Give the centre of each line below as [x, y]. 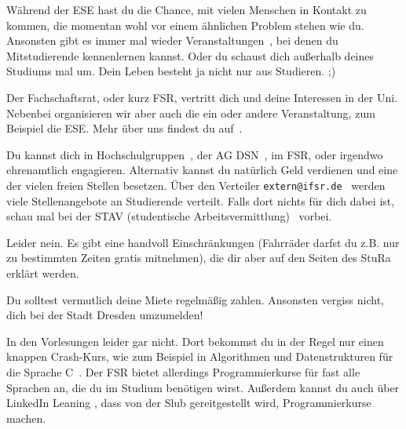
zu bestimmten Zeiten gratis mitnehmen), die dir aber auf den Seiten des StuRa [199, 258]
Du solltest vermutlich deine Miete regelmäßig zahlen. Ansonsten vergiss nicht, [196, 299]
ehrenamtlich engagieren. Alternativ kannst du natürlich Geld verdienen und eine [202, 170]
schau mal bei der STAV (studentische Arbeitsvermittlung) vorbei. [169, 216]
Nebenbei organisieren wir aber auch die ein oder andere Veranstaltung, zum [191, 113]
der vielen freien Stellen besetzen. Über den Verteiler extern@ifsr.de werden [196, 185]
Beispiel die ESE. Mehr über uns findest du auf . [124, 128]
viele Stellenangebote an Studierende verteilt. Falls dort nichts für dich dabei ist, [201, 200]
